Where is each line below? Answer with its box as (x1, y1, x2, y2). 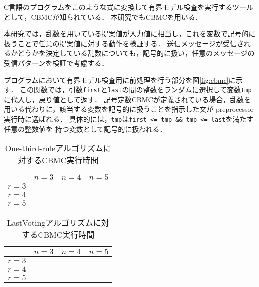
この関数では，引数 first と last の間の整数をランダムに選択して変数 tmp (20, 84, 252, 95)
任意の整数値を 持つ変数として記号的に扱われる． (4, 123, 167, 134)
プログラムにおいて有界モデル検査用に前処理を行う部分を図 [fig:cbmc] (4, 74, 229, 85)
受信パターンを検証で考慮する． (4, 57, 109, 68)
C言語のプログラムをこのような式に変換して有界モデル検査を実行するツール (4, 2, 253, 12)
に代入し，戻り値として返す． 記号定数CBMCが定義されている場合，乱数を (4, 94, 251, 104)
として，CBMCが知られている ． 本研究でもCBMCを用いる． (4, 11, 202, 22)
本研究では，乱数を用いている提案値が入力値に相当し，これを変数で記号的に (4, 28, 256, 39)
